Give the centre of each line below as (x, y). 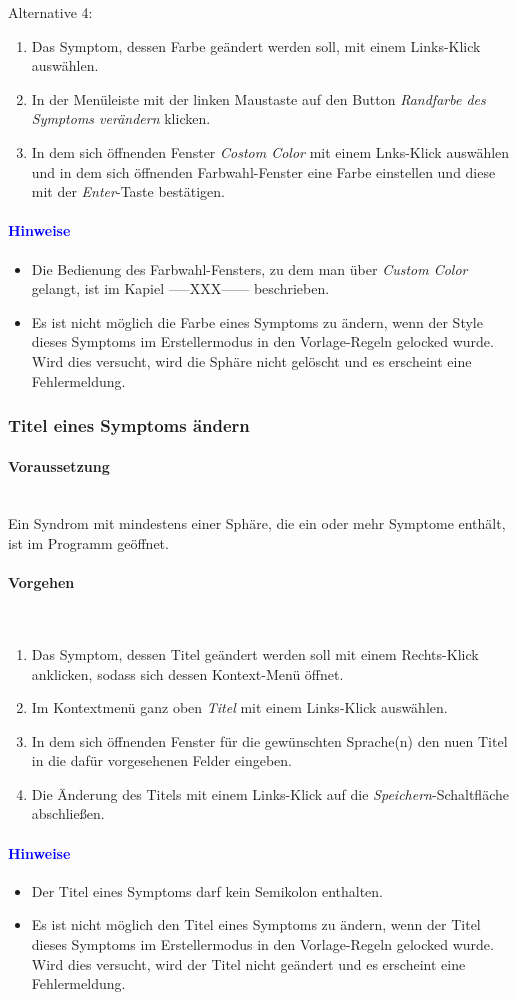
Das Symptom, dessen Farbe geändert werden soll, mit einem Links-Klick (256, 45)
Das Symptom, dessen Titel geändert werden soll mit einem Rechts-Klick (255, 653)
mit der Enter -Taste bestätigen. (128, 191)
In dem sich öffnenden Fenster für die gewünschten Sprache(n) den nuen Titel (269, 740)
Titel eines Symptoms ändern (129, 425)
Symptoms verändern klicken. (121, 118)
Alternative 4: (50, 12)
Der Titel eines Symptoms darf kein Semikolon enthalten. (207, 890)
